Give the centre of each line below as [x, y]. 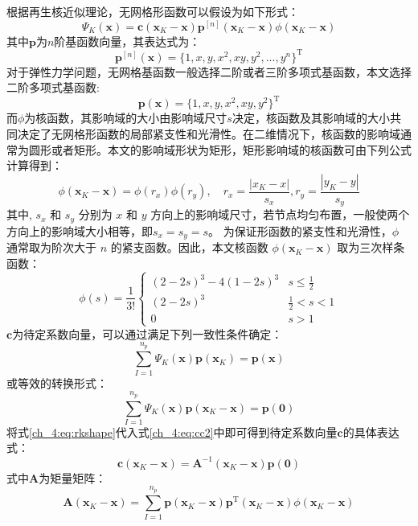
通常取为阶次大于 [51, 247]
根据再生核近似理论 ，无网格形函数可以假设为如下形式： [153, 11]
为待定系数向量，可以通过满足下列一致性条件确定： [148, 333]
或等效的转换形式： [57, 382]
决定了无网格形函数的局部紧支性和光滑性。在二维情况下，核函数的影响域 [209, 133]
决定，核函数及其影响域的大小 [311, 118]
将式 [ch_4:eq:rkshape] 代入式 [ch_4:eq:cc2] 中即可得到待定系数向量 [172, 431]
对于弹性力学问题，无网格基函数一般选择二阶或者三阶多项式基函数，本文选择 [209, 71]
